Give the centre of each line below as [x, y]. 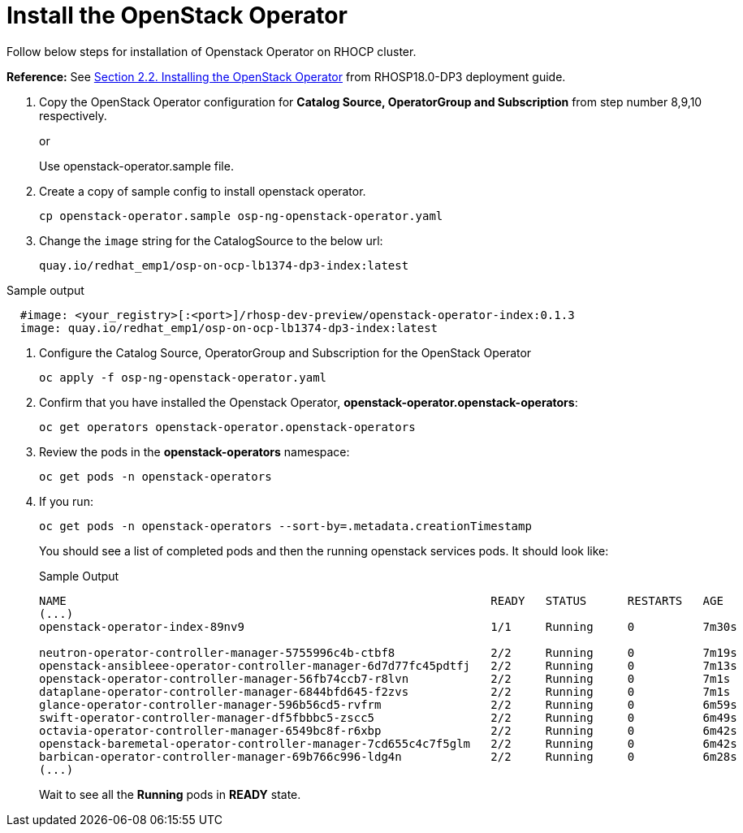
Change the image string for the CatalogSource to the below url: [211, 240]
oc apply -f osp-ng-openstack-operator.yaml [183, 377]
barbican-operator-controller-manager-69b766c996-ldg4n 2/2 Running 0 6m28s [388, 756]
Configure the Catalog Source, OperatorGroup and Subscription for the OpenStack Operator [285, 352]
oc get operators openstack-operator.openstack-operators [227, 427]
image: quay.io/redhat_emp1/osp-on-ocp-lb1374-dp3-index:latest [229, 328]
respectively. [73, 115]
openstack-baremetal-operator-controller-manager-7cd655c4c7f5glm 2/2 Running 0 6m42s [388, 743]
